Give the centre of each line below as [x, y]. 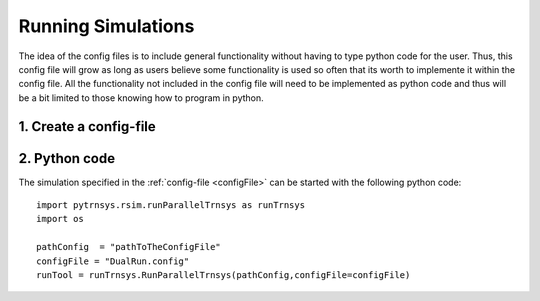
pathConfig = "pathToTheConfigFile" [129, 247]
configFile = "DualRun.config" [113, 261]
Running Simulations [106, 26]
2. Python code [66, 158]
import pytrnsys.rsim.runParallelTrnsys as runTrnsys [170, 205]
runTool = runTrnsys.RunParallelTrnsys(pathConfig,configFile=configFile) [223, 274]
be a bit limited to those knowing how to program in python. [141, 97]
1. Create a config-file [87, 126]
